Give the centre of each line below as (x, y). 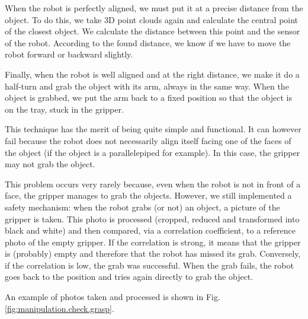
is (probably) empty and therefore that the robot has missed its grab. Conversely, (153, 253)
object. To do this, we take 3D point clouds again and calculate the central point (152, 19)
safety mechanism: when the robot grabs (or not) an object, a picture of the (142, 207)
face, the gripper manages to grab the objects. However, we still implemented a (148, 195)
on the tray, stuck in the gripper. (64, 109)
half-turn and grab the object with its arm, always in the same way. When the (147, 86)
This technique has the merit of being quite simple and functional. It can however (153, 129)
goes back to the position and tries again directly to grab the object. (129, 277)
